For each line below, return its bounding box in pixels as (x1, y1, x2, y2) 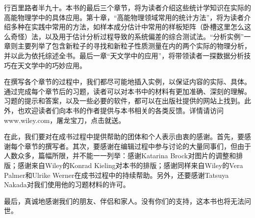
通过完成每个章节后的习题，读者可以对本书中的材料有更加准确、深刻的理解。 (4, 86, 251, 96)
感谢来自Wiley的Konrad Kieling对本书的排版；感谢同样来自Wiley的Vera (17, 160, 243, 170)
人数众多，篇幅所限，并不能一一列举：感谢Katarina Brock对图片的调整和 (4, 150, 236, 161)
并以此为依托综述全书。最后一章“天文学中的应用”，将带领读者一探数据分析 (4, 50, 244, 60)
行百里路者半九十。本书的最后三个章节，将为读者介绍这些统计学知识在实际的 (4, 2, 251, 12)
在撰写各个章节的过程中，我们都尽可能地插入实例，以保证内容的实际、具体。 (4, 76, 251, 87)
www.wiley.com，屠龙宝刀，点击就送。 (4, 115, 126, 125)
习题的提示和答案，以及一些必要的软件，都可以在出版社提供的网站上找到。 (4, 96, 244, 106)
